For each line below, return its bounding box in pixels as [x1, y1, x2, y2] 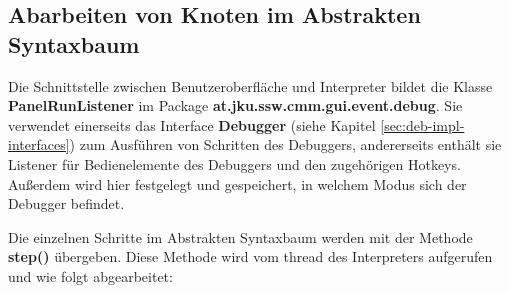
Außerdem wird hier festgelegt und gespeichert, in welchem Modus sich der [8, 173, 467, 194]
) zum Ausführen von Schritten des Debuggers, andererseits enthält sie [69, 134, 502, 155]
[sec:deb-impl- [380, 114, 465, 135]
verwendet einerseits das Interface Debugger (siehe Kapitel [8, 114, 376, 135]
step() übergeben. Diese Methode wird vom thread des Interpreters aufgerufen [8, 246, 493, 267]
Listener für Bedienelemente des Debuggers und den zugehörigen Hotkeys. [8, 153, 461, 174]
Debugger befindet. [8, 193, 125, 214]
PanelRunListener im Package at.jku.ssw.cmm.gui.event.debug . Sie [8, 95, 463, 116]
